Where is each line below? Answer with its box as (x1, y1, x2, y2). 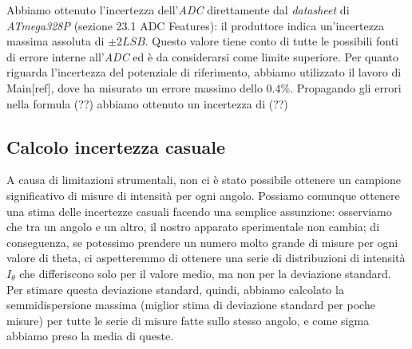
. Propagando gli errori (290, 79, 402, 96)
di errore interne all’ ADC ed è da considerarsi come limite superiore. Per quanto (6, 48, 399, 65)
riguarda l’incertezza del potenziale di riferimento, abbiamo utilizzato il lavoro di (6, 64, 402, 80)
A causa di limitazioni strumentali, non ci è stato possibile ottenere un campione (6, 171, 401, 188)
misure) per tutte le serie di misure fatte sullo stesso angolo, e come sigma (6, 312, 370, 328)
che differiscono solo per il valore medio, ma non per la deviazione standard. (19, 265, 391, 281)
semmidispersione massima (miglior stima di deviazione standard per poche (6, 296, 375, 313)
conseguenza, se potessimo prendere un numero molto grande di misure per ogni (6, 233, 398, 250)
